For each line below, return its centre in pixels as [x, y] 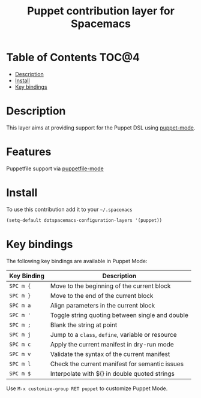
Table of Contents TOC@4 [73, 58]
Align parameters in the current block [103, 305]
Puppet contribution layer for [101, 11]
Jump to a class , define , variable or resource [113, 334]
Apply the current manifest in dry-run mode [112, 344]
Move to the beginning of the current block [110, 286]
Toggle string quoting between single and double [119, 315]
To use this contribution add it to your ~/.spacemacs [70, 209]
